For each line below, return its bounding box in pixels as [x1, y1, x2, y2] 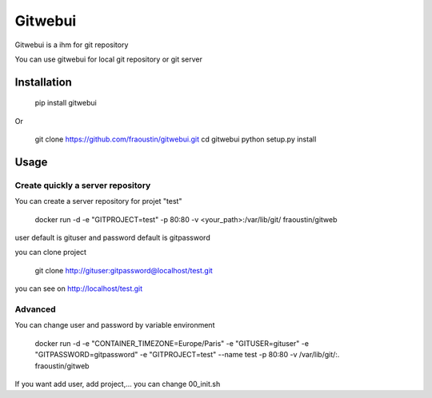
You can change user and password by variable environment [14, 320, 215, 330]
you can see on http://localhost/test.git [14, 284, 143, 293]
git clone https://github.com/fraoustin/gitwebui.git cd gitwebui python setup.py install [34, 134, 317, 144]
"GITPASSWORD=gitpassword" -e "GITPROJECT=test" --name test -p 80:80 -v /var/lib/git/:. [34, 350, 340, 360]
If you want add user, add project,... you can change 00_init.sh [14, 379, 221, 388]
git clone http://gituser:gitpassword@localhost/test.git [34, 265, 214, 275]
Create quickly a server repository [14, 180, 151, 191]
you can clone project [14, 248, 87, 257]
